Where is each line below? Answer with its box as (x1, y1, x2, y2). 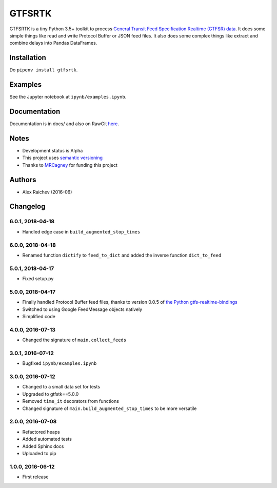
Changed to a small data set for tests (22, 384, 100, 390)
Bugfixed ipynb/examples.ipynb (22, 360, 97, 366)
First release (22, 474, 49, 480)
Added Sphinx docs (22, 443, 64, 449)
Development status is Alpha (22, 147, 83, 153)
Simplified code (22, 314, 56, 319)
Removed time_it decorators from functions (22, 398, 119, 404)
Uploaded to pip (22, 450, 56, 456)
